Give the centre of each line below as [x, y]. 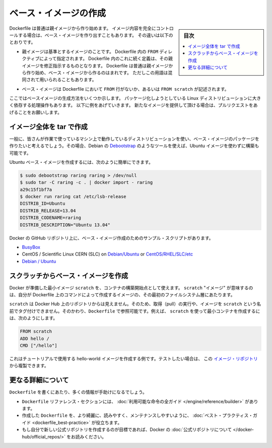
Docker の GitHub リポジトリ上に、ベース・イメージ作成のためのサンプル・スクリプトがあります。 [111, 238]
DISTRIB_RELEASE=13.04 [48, 211]
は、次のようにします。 [33, 318]
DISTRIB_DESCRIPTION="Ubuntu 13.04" [65, 225]
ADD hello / [35, 338]
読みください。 [91, 436]
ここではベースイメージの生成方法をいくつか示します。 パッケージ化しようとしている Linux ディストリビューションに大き [135, 98]
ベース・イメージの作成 [58, 13]
